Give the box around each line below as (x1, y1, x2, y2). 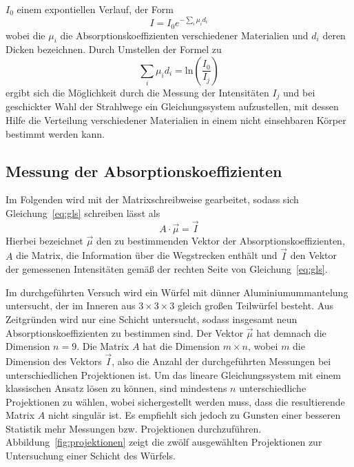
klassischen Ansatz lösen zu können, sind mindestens (6, 381, 227, 395)
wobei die (6, 28, 45, 42)
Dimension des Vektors (6, 353, 102, 368)
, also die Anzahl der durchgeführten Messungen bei (112, 353, 331, 368)
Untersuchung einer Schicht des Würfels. (6, 448, 176, 463)
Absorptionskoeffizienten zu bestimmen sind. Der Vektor (6, 325, 244, 340)
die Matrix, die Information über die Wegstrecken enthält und (16, 248, 278, 262)
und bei (283, 85, 315, 99)
